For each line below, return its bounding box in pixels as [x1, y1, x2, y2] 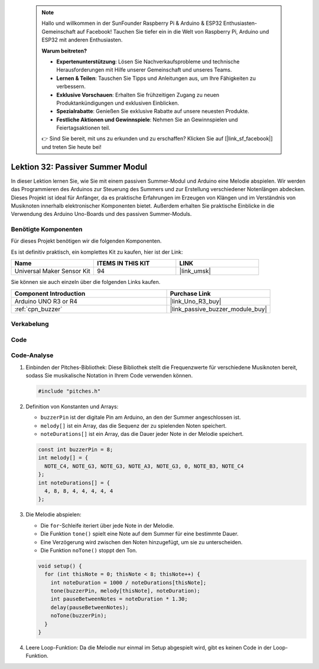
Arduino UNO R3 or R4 [14, 297, 78, 305]
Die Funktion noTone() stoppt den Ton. [40, 547, 138, 554]
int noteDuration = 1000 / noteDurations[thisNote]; [50, 579, 207, 586]
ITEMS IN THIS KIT [96, 259, 150, 267]
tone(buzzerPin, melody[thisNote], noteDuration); [50, 587, 200, 594]
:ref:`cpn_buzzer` [14, 305, 63, 313]
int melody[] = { [38, 454, 89, 461]
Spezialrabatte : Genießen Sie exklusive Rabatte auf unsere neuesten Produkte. [56, 108, 249, 115]
